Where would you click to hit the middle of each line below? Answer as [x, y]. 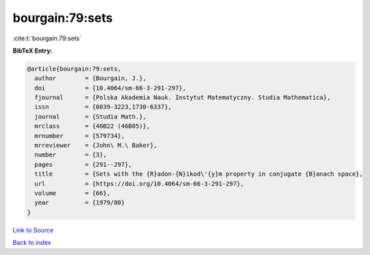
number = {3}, [71, 155]
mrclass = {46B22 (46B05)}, [92, 126]
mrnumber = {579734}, [80, 136]
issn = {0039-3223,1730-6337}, [103, 107]
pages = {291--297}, [84, 164]
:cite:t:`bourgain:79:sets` [47, 38]
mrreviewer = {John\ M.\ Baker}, [96, 146]
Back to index [32, 243]
